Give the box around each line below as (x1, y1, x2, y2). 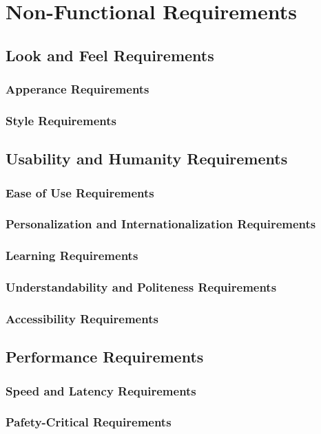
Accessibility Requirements (6, 310, 158, 327)
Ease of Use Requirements (6, 184, 154, 201)
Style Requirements (6, 111, 116, 129)
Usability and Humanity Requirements (6, 148, 288, 169)
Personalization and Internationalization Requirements (6, 215, 316, 232)
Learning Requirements (6, 247, 138, 264)
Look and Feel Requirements (6, 44, 214, 65)
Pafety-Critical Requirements (6, 413, 172, 431)
